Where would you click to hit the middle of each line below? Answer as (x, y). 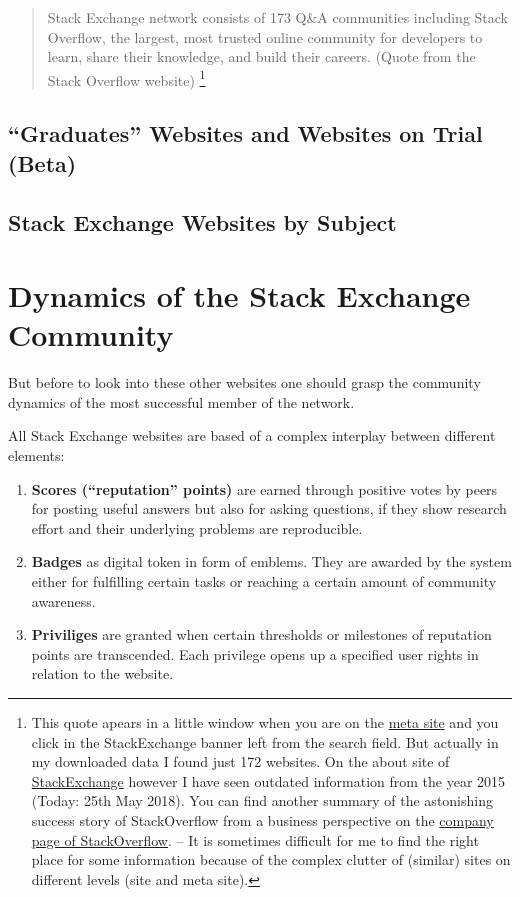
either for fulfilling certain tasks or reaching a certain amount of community (264, 581)
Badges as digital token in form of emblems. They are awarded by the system (271, 561)
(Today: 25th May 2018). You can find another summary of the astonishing (262, 800)
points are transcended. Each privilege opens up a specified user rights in (255, 653)
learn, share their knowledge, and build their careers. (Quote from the (261, 56)
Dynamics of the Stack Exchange (239, 295)
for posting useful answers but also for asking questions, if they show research (269, 508)
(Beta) (42, 162)
